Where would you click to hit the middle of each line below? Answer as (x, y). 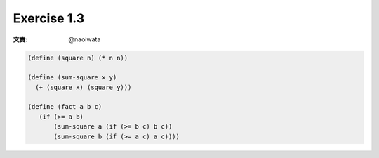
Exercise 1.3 (48, 18)
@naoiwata (85, 39)
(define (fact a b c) (65, 107)
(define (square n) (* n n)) (78, 58)
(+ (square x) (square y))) (84, 87)
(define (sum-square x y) (72, 78)
